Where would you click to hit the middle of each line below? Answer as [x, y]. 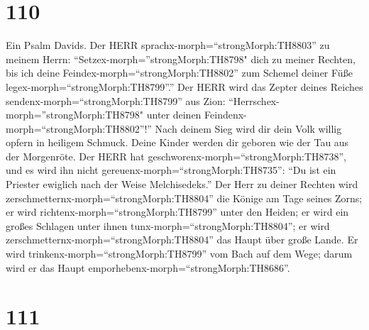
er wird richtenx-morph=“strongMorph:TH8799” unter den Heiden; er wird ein [177, 212]
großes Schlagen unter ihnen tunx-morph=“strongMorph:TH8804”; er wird [168, 225]
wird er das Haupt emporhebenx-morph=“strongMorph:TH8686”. [148, 267]
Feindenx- [226, 115]
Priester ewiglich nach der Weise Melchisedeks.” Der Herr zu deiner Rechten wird [182, 184]
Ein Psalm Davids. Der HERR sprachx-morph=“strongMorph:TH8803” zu [168, 45]
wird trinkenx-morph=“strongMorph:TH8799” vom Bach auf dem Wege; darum [179, 254]
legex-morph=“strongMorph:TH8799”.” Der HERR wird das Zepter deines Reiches [184, 86]
